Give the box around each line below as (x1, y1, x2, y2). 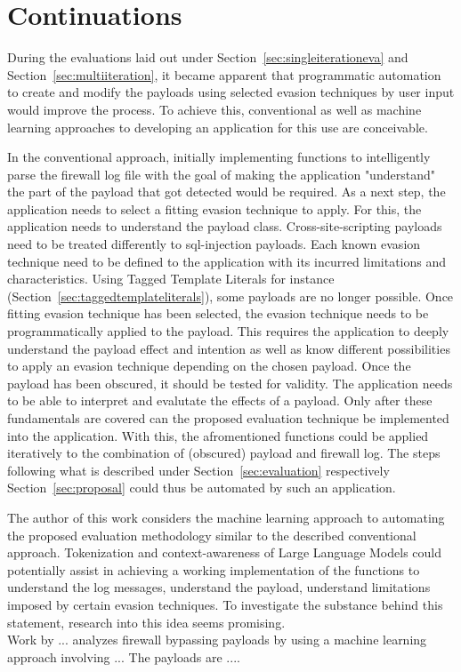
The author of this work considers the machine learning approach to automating (7, 508, 445, 526)
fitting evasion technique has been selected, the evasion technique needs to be (7, 304, 429, 323)
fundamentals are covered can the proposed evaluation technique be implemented (7, 409, 449, 427)
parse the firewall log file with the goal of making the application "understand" (7, 164, 435, 183)
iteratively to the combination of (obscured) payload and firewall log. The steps (7, 444, 441, 462)
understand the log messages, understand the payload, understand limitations (7, 578, 431, 596)
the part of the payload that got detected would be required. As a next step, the (7, 182, 446, 201)
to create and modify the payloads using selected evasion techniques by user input (7, 83, 455, 101)
